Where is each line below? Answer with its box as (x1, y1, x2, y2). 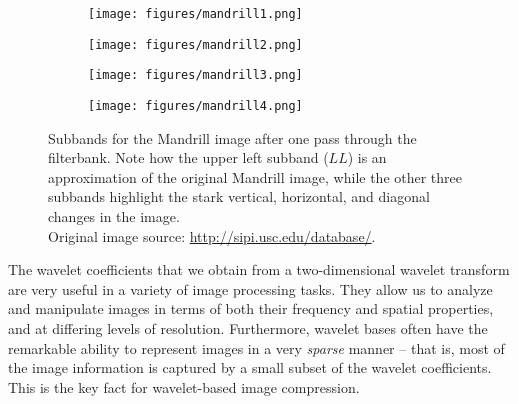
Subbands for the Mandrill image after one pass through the (48, 127, 417, 148)
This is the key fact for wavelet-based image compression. (8, 376, 360, 397)
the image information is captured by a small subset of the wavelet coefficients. (8, 357, 492, 378)
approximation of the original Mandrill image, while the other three (48, 166, 463, 187)
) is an (347, 147, 387, 168)
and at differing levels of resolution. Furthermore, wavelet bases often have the (8, 317, 488, 338)
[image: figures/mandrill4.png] (88, 98, 303, 113)
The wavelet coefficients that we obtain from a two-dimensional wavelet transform (8, 259, 510, 280)
